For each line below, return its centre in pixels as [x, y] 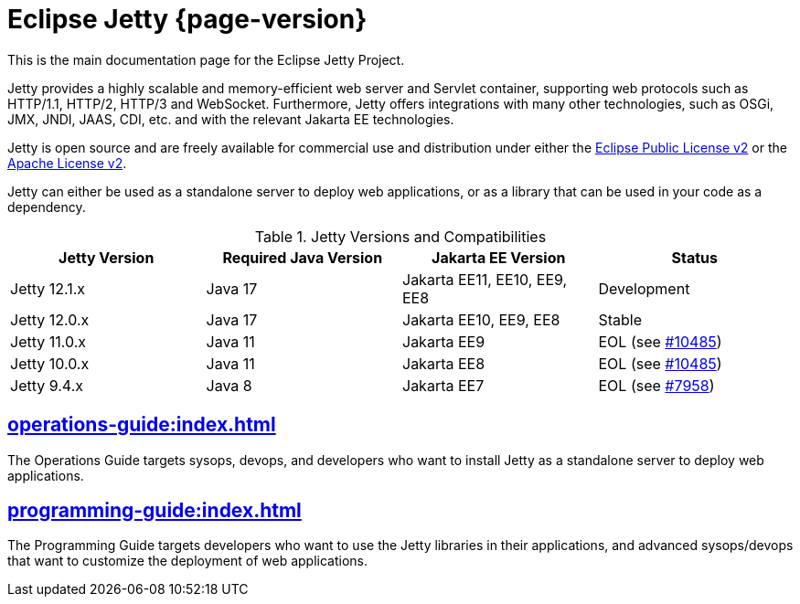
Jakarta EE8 [444, 363]
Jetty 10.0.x [50, 363]
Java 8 [229, 385]
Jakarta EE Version [499, 257]
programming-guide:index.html [155, 511]
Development [644, 288]
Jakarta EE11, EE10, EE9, [485, 279]
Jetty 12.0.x [50, 319]
